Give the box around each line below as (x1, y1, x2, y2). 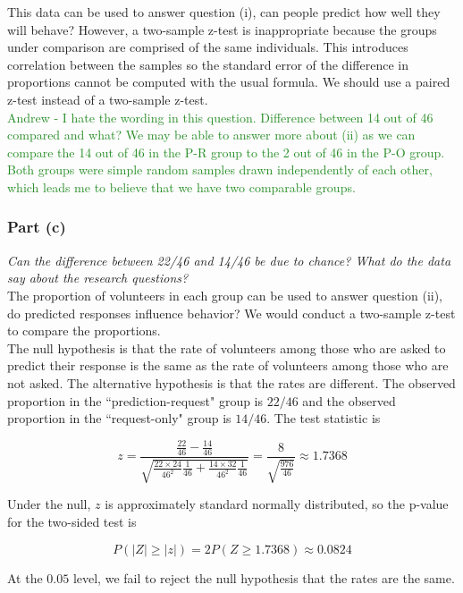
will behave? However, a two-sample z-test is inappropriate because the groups (7, 20, 437, 38)
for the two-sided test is (7, 513, 137, 531)
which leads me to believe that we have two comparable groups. (7, 177, 356, 196)
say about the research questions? (7, 268, 189, 287)
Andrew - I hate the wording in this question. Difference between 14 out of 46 (7, 107, 434, 126)
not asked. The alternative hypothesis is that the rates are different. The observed (7, 373, 456, 392)
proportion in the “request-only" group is (7, 409, 231, 428)
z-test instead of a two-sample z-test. (7, 89, 208, 108)
